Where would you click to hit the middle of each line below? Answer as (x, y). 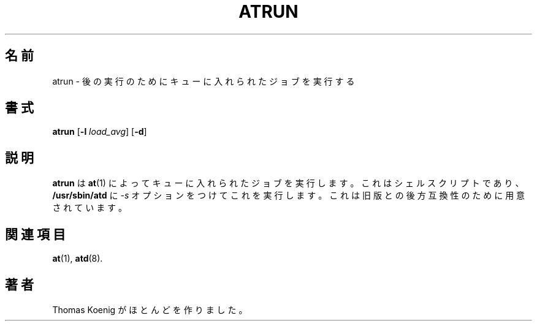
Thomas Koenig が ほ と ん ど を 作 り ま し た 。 (150, 309)
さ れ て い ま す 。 (90, 208)
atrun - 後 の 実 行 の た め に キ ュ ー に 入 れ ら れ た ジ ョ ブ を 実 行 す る (204, 81)
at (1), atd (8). (78, 259)
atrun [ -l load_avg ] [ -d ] (100, 132)
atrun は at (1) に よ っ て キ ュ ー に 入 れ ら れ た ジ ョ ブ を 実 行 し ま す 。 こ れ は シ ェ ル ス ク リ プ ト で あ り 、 (288, 183)
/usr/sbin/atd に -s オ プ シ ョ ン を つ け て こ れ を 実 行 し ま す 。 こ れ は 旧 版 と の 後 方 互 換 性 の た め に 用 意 (289, 195)
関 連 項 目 (35, 234)
